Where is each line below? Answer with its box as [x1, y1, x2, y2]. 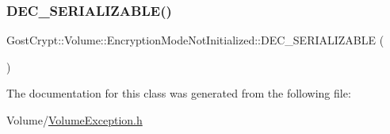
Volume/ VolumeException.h [6, 112, 143, 128]
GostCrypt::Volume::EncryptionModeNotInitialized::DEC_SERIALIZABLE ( [6, 32, 384, 48]
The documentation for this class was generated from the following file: [6, 85, 351, 101]
